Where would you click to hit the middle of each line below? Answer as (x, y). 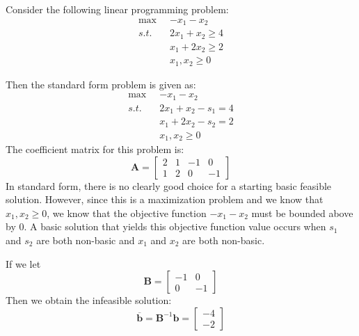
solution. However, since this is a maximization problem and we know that (165, 199)
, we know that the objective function (127, 213)
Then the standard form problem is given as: (101, 84)
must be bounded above (302, 213)
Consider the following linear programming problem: (117, 9)
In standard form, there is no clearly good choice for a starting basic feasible (169, 185)
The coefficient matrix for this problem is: (95, 149)
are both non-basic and (86, 240)
